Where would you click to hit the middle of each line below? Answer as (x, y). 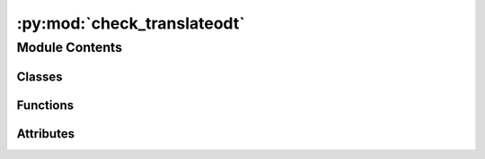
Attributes (46, 134)
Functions (45, 105)
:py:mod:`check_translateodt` (131, 23)
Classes (40, 76)
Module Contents (70, 47)
